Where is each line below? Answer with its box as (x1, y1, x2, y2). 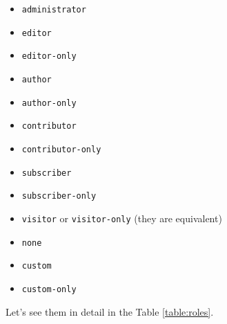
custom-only (21, 284, 77, 294)
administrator (21, 5, 86, 15)
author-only (21, 98, 77, 108)
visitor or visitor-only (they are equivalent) (21, 210, 222, 225)
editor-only (21, 51, 77, 62)
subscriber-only (21, 191, 97, 201)
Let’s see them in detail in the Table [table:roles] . (6, 304, 214, 318)
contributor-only (21, 144, 101, 154)
